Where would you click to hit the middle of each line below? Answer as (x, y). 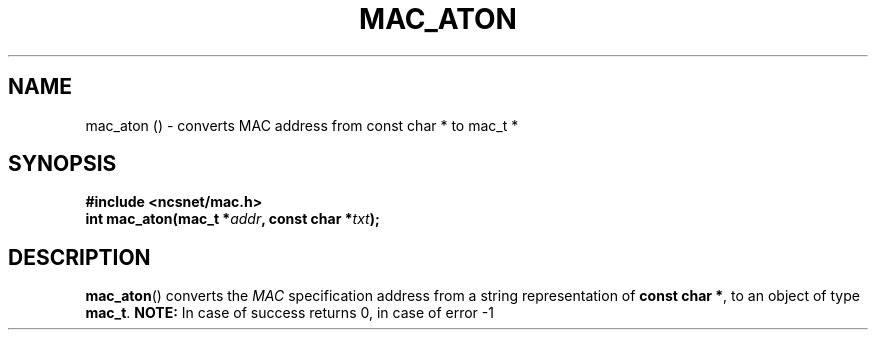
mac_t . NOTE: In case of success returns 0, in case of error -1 (289, 313)
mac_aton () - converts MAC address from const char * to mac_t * (302, 125)
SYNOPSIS (62, 164)
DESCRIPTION (79, 257)
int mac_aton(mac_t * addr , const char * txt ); (232, 219)
